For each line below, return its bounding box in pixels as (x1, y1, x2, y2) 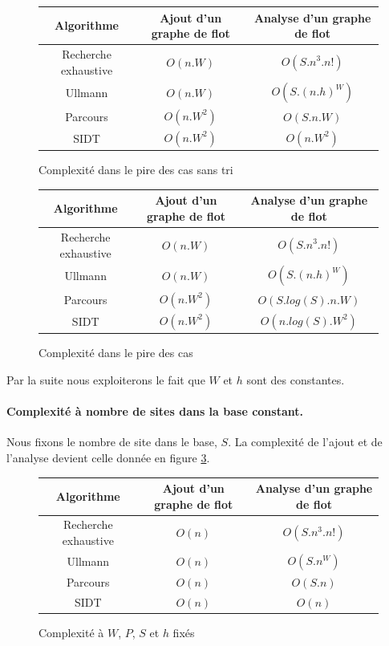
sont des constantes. (246, 371, 345, 388)
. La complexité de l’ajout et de (228, 433, 383, 450)
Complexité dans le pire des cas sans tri (38, 161, 233, 178)
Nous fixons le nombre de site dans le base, (6, 433, 217, 450)
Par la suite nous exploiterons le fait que (6, 371, 205, 388)
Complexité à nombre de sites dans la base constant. (6, 403, 303, 420)
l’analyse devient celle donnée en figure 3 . (6, 449, 210, 465)
